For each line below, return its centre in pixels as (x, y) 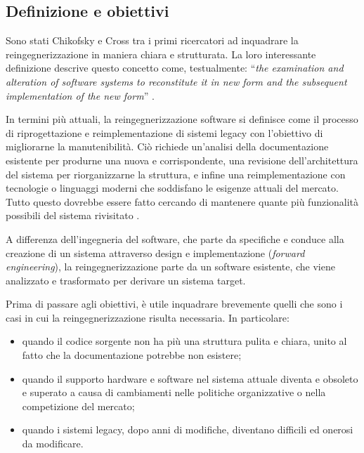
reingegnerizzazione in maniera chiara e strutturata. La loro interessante (161, 54)
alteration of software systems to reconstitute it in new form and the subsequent (176, 81)
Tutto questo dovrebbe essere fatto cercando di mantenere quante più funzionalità (182, 201)
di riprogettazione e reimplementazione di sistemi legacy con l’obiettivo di (164, 132)
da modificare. (53, 444)
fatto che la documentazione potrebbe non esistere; (132, 355)
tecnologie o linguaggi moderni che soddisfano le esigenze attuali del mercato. (172, 188)
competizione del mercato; (78, 406)
